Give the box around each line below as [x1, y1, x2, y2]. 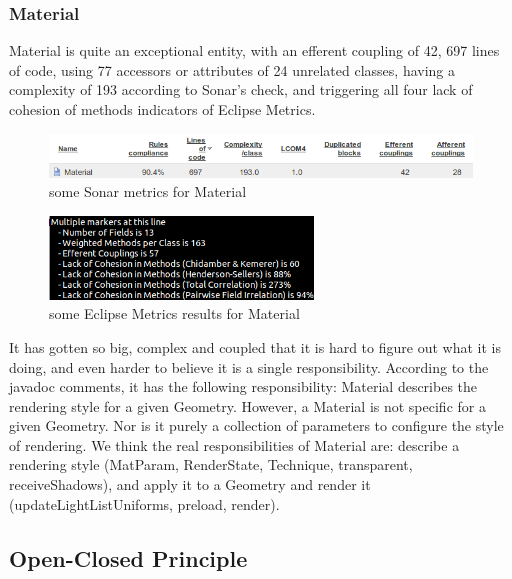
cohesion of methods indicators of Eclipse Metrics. [9, 99, 316, 119]
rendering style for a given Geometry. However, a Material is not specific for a [9, 395, 486, 416]
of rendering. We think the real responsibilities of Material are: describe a [9, 434, 460, 455]
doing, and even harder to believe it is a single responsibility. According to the [9, 356, 489, 377]
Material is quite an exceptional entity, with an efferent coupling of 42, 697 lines [9, 40, 500, 61]
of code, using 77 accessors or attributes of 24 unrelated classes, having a [9, 59, 456, 80]
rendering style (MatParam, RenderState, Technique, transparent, [9, 454, 413, 475]
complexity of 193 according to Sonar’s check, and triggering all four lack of [9, 79, 473, 100]
